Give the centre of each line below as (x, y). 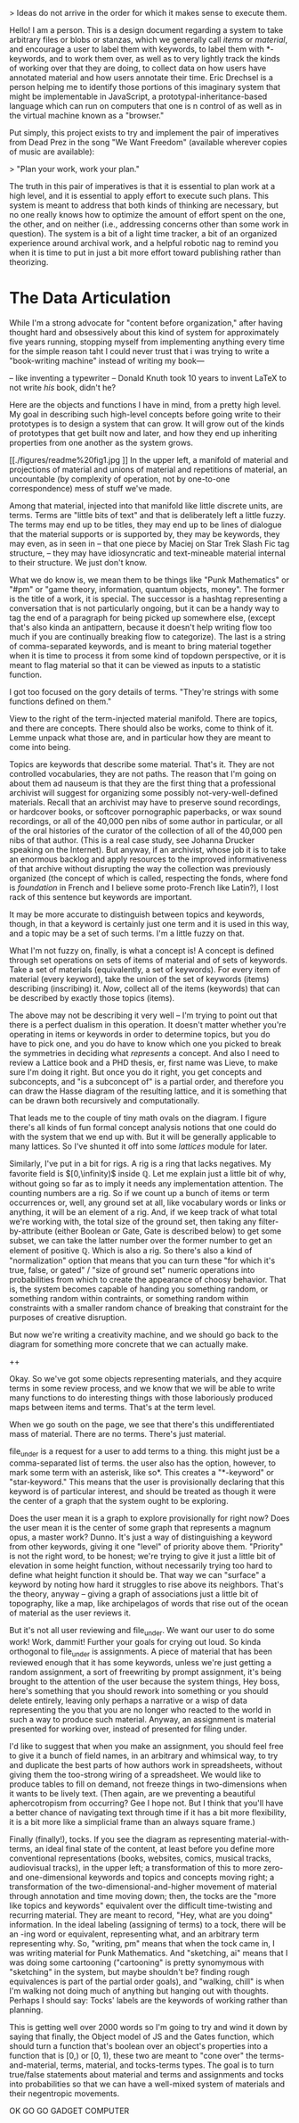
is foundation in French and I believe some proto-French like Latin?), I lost (144, 888)
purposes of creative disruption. (68, 1317)
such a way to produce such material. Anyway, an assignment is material (142, 1720)
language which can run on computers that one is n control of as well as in (146, 106)
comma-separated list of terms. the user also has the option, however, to (142, 1463)
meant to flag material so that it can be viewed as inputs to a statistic (135, 665)
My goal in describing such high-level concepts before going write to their (145, 414)
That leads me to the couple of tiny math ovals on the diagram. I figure (138, 1118)
